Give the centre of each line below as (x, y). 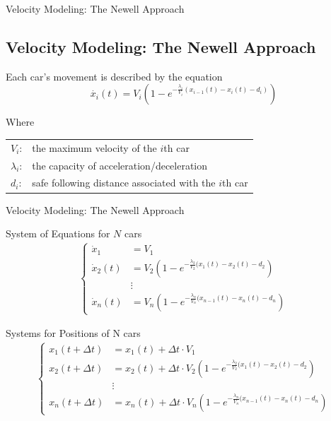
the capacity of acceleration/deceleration (120, 165)
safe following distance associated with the (124, 183)
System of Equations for (58, 233)
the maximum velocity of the (94, 147)
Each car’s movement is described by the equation (114, 76)
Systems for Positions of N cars (73, 333)
